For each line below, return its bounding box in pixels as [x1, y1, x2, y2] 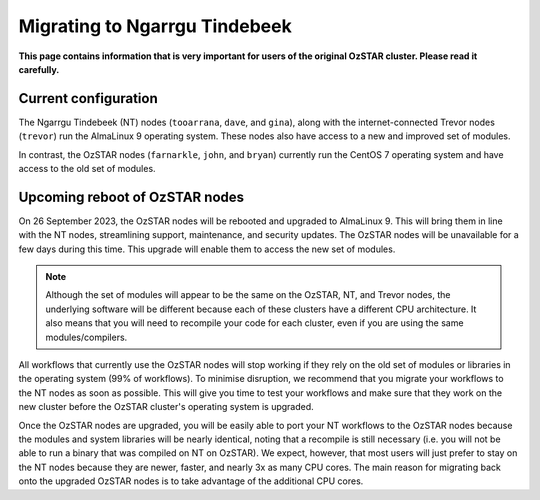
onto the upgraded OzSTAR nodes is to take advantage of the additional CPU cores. [18, 475, 364, 487]
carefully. [18, 63, 60, 75]
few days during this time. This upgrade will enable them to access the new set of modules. [18, 243, 396, 255]
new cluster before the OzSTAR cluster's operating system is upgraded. [18, 401, 314, 413]
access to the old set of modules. [18, 163, 156, 175]
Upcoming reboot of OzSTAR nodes [18, 188, 245, 205]
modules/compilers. [45, 331, 128, 343]
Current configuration [18, 90, 159, 107]
